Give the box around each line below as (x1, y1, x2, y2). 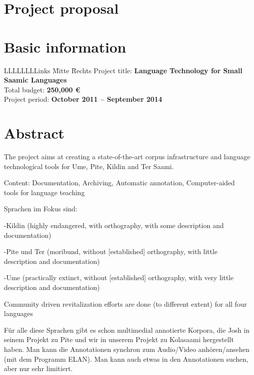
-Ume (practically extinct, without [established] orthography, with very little (4, 272, 234, 283)
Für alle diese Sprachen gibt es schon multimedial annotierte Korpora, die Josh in (4, 324, 250, 335)
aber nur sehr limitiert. (4, 363, 73, 374)
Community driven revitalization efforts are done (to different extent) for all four (4, 298, 247, 309)
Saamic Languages (4, 75, 67, 85)
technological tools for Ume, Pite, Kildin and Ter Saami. (4, 161, 174, 171)
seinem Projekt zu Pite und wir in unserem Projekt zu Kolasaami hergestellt (4, 334, 234, 345)
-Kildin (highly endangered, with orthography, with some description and (4, 220, 224, 230)
